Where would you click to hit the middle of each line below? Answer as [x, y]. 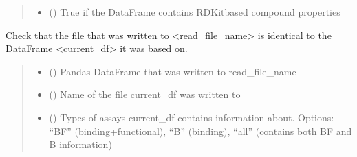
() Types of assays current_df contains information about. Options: [192, 117]
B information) [80, 144]
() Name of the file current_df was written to [145, 94]
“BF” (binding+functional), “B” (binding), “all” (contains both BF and [201, 131]
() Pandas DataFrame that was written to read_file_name [173, 71]
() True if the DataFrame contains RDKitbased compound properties [195, 12]
